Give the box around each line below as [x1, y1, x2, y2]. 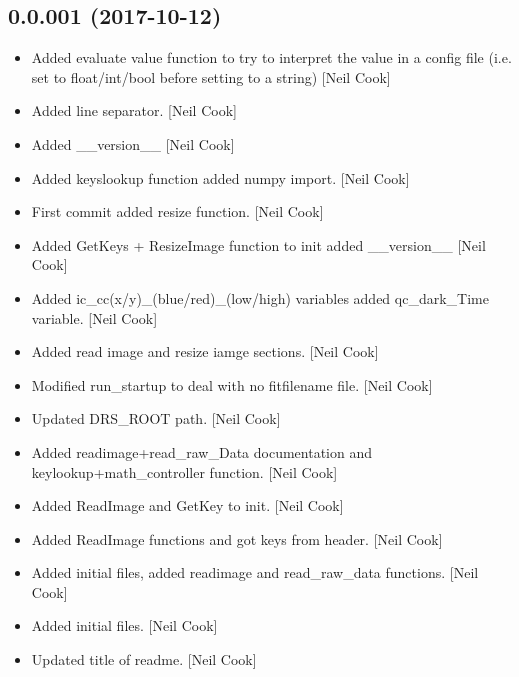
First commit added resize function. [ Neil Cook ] [31, 201, 324, 222]
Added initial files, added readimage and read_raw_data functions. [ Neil [31, 562, 479, 583]
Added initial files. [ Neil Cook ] [31, 615, 218, 636]
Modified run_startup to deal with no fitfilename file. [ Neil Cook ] [31, 374, 433, 395]
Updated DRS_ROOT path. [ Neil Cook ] [31, 408, 281, 429]
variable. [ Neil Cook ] [31, 307, 158, 328]
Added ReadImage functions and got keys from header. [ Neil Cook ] [31, 528, 443, 549]
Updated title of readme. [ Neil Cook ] [31, 649, 257, 670]
